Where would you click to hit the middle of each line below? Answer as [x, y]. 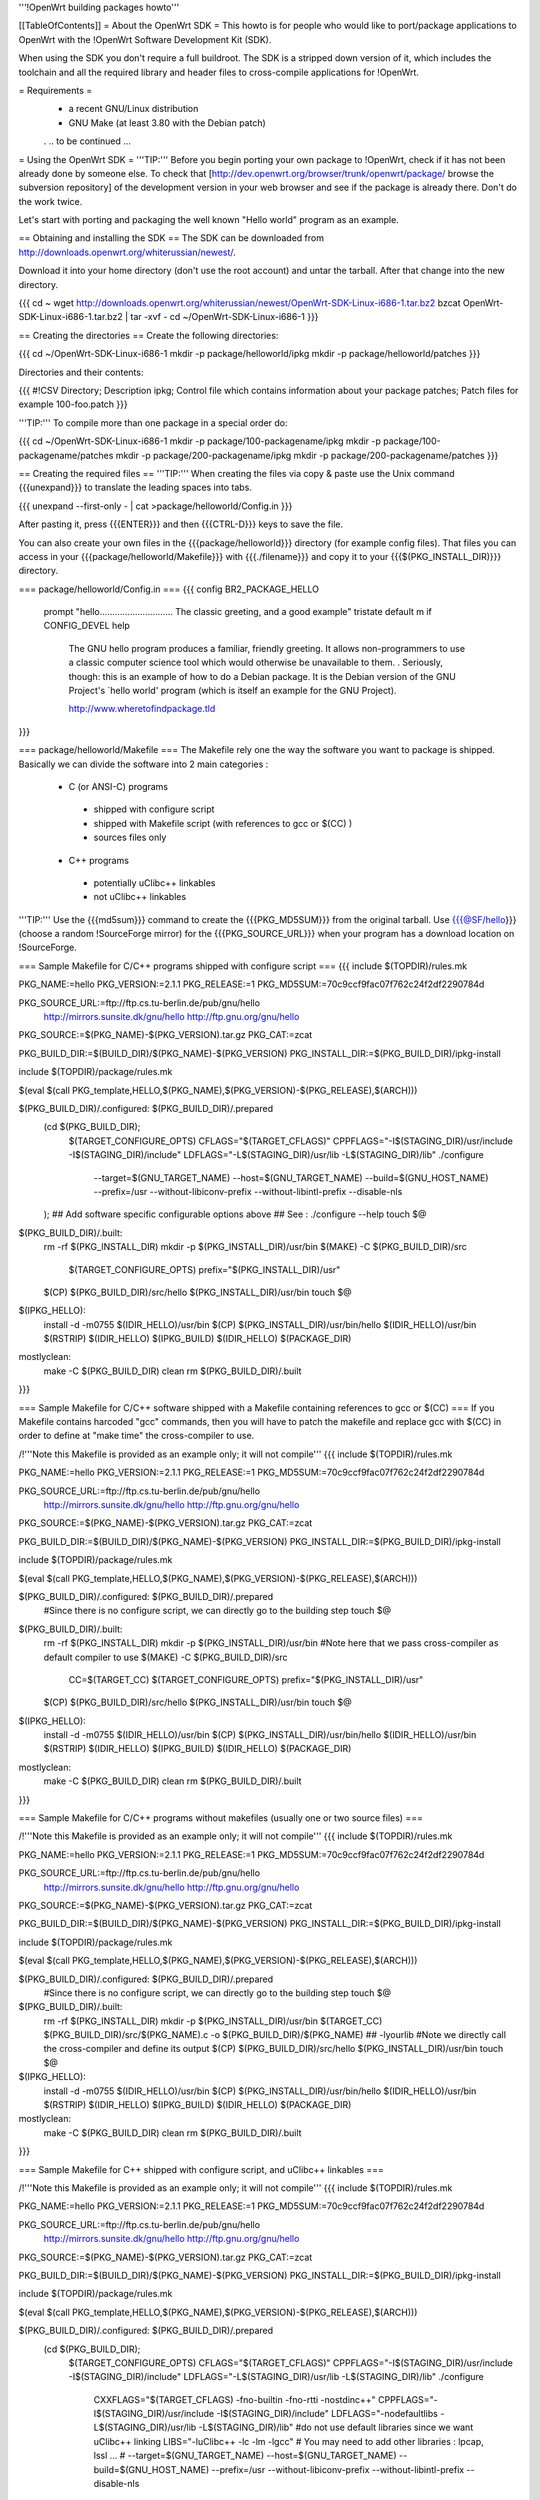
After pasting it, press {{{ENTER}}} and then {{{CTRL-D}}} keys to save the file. [181, 524]
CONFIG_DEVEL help [86, 626]
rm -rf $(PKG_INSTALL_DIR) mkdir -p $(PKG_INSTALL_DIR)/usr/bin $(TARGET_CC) [213, 2021]
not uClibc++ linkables [140, 897]
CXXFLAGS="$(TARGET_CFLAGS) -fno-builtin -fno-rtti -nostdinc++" [235, 2399]
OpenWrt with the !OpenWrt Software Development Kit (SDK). [145, 39]
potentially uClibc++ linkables [154, 882]
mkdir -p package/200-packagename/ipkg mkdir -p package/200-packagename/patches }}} [307, 455]
